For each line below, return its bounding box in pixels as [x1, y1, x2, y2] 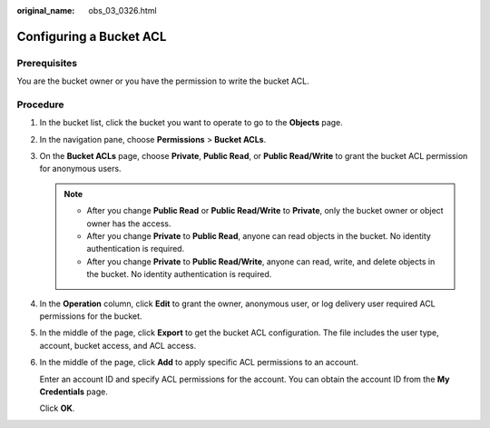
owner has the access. [86, 218, 171, 229]
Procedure [16, 98, 64, 111]
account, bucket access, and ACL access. [39, 340, 197, 351]
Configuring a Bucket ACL [16, 28, 167, 45]
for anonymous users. [39, 164, 122, 174]
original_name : [16, 5, 75, 15]
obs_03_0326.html [88, 5, 158, 15]
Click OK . [39, 403, 75, 413]
